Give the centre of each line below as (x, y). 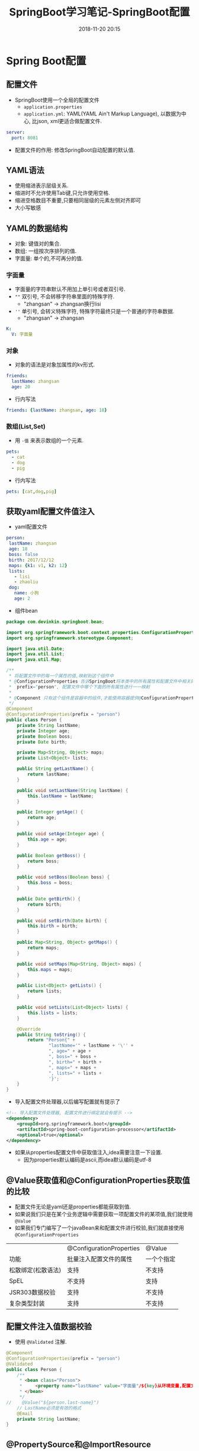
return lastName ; (49, 774)
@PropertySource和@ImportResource (78, 1444)
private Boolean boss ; (45, 736)
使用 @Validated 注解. (41, 1342)
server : (16, 132)
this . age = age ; (47, 839)
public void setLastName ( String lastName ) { (73, 790)
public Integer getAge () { (50, 812)
